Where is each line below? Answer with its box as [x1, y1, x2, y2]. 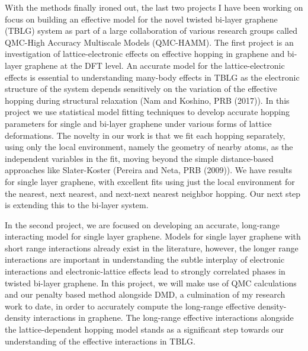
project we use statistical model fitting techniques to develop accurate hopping [5, 106, 290, 118]
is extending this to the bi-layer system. [5, 199, 149, 211]
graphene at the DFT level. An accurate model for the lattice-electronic [24, 59, 285, 71]
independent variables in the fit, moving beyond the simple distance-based [5, 152, 274, 164]
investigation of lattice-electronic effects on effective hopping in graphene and [5, 47, 285, 60]
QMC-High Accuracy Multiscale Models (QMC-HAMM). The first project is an [5, 36, 294, 48]
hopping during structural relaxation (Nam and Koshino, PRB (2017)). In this [5, 94, 290, 106]
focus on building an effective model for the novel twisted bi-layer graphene [5, 12, 278, 25]
